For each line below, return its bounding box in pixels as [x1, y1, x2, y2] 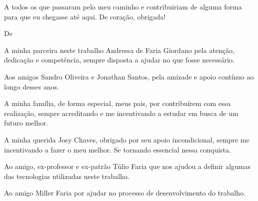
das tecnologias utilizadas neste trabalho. [4, 170, 129, 181]
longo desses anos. [4, 81, 59, 91]
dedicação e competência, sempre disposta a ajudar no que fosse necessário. [4, 54, 235, 65]
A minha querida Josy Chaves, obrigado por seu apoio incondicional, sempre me [4, 134, 249, 144]
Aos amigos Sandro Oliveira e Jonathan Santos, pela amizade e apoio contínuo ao [4, 71, 254, 81]
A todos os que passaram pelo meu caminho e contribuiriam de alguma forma [4, 1, 242, 11]
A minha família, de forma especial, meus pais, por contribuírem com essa [4, 98, 231, 108]
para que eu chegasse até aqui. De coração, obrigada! [4, 11, 166, 21]
